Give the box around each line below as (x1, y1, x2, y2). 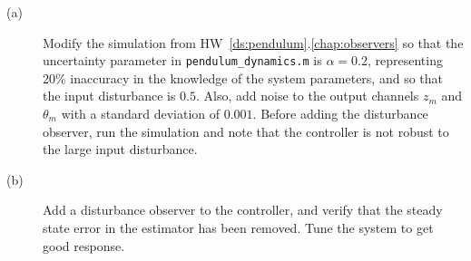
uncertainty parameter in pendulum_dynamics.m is (43, 51, 322, 70)
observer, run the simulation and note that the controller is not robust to (43, 121, 449, 140)
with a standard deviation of (61, 104, 221, 123)
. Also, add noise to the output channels (196, 86, 419, 105)
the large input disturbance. (43, 140, 198, 159)
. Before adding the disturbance (252, 104, 428, 123)
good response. (43, 236, 125, 255)
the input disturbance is (43, 86, 176, 105)
